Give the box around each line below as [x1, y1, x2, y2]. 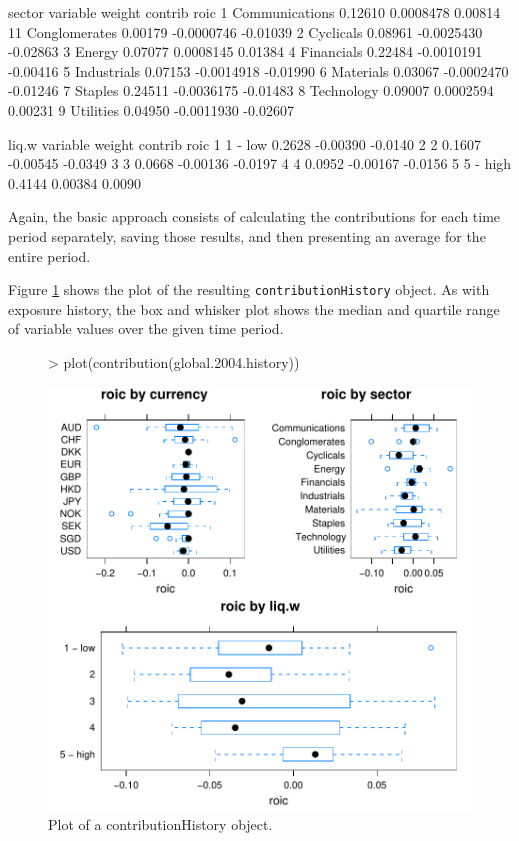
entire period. [8, 245, 91, 266]
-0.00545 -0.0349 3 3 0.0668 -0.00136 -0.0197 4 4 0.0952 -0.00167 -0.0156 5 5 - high [8, 153, 512, 174]
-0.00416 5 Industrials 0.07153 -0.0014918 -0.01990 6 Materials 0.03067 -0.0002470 [8, 60, 509, 81]
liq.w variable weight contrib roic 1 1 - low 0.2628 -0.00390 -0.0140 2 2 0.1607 [8, 133, 481, 154]
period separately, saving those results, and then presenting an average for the [8, 225, 486, 246]
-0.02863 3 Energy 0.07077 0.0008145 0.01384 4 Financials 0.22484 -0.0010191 [8, 41, 483, 62]
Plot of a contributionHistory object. [48, 814, 273, 835]
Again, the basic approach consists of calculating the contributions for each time [8, 206, 501, 227]
